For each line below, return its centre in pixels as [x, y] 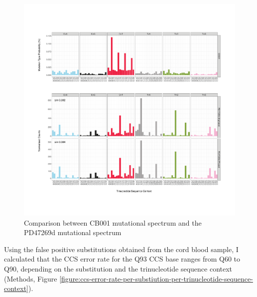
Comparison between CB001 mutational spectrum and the [113, 222]
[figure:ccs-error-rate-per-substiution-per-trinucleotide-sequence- [156, 278]
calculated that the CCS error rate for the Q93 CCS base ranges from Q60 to [122, 259]
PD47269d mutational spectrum [73, 232]
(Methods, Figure [31, 278]
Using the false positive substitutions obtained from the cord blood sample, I [121, 249]
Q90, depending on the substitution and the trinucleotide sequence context [118, 268]
